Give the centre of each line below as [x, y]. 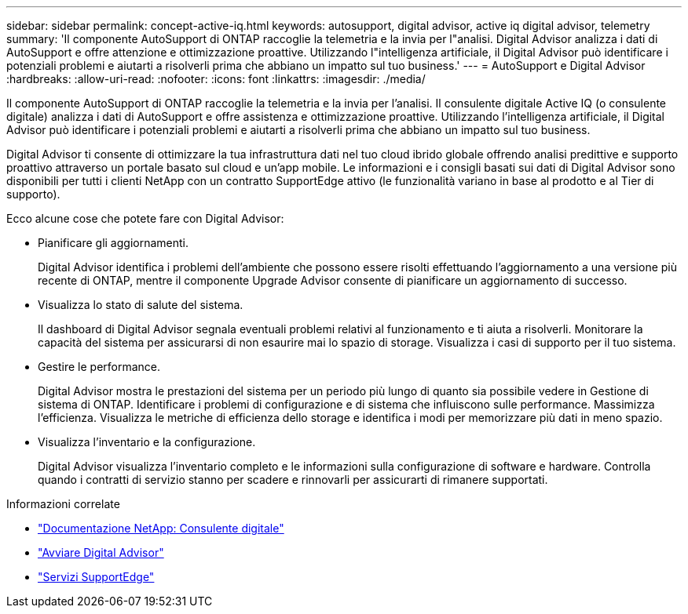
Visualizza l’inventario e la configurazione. [147, 442]
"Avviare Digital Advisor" [101, 552]
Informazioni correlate [63, 504]
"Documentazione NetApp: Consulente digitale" [161, 528]
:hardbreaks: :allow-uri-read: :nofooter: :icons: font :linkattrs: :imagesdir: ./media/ [216, 79]
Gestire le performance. [99, 367]
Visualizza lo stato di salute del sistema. [141, 305]
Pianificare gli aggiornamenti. [113, 243]
